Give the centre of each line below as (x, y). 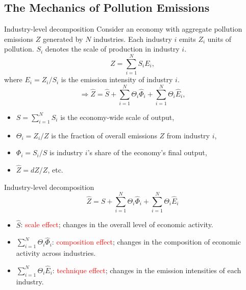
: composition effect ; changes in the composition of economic (146, 242)
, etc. (55, 170)
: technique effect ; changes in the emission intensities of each (147, 270)
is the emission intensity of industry (117, 79)
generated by (63, 39)
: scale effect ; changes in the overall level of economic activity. (117, 224)
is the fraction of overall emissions (104, 135)
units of (219, 39)
